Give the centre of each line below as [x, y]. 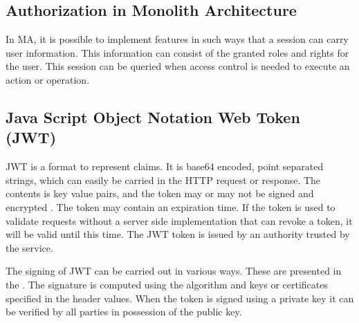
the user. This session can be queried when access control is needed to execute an [178, 66]
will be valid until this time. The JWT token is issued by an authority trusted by [178, 234]
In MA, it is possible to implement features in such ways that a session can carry [177, 39]
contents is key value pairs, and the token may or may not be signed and [160, 193]
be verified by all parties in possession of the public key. [124, 312]
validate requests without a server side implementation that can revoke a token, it [179, 220]
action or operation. [48, 79]
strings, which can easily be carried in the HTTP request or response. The [163, 179]
